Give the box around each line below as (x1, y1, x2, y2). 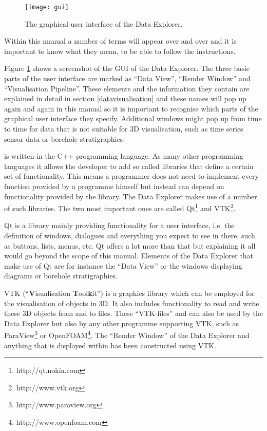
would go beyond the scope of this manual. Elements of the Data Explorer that (4, 250, 254, 261)
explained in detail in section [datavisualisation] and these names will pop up (4, 93, 246, 104)
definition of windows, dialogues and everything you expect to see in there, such (4, 230, 255, 240)
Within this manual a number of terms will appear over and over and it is (4, 35, 237, 46)
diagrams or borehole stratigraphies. (4, 270, 118, 281)
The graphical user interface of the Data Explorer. (25, 18, 183, 29)
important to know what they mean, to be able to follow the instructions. (4, 45, 236, 56)
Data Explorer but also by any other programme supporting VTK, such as (4, 317, 239, 328)
